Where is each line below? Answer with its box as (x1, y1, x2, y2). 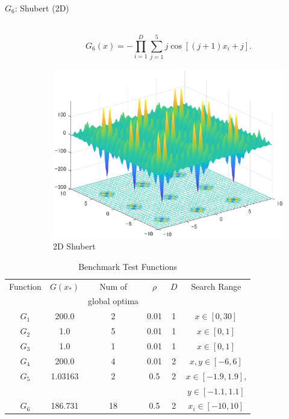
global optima (88, 295, 139, 307)
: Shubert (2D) (14, 2, 69, 14)
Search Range (191, 280, 241, 292)
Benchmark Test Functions (78, 260, 178, 272)
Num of (99, 280, 128, 292)
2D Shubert (53, 240, 96, 252)
